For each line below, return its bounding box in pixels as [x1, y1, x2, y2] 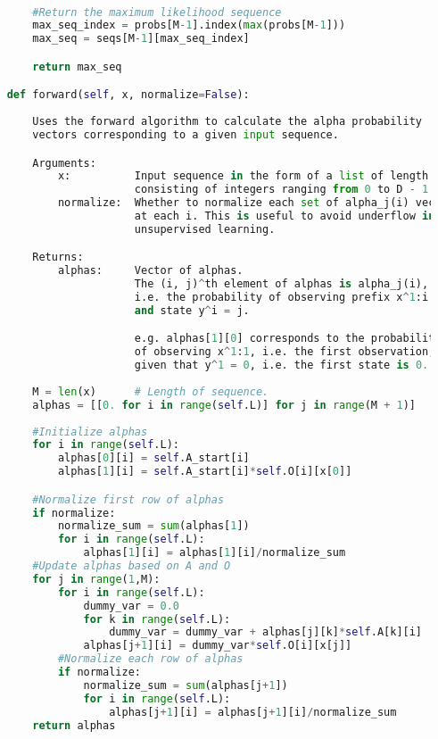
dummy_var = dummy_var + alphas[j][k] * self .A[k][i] [109, 626, 423, 639]
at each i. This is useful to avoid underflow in [134, 210, 435, 222]
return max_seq [32, 60, 122, 73]
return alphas [32, 718, 116, 732]
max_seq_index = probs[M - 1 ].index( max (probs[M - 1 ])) [32, 19, 346, 32]
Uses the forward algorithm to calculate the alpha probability [32, 115, 422, 129]
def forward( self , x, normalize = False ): [6, 88, 250, 102]
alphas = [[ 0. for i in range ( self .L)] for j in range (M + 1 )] [32, 398, 417, 411]
